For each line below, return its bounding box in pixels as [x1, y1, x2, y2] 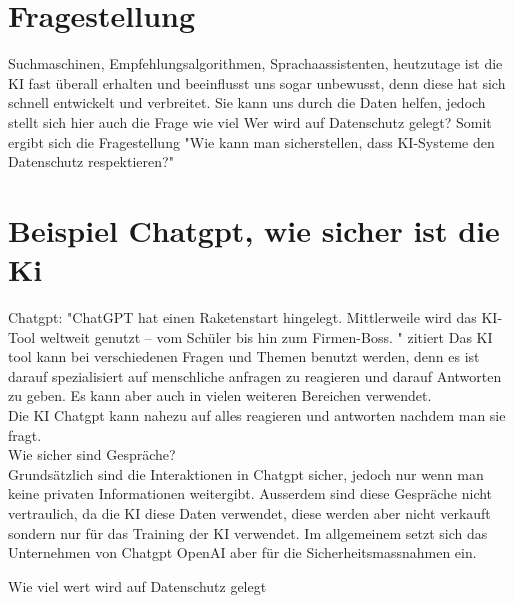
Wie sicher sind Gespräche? [8, 444, 176, 465]
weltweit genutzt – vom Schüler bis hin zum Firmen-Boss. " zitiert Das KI [39, 326, 493, 347]
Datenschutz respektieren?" [8, 151, 174, 172]
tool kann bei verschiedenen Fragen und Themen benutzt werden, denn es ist [8, 346, 480, 367]
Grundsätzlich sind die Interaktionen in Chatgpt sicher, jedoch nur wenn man [8, 463, 484, 484]
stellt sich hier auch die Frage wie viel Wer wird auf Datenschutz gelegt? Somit [8, 111, 492, 132]
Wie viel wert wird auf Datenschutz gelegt [8, 575, 267, 596]
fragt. [8, 424, 42, 445]
